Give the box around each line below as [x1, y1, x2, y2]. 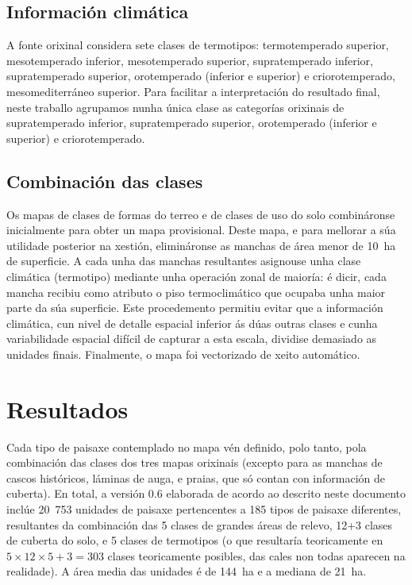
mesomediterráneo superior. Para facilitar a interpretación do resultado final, [6, 83, 380, 99]
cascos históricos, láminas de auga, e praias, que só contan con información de [6, 469, 386, 486]
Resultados [6, 392, 129, 425]
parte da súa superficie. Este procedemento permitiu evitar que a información [6, 299, 383, 316]
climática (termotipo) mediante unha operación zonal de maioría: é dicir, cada [6, 267, 387, 284]
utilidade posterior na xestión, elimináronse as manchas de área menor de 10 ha [6, 237, 396, 253]
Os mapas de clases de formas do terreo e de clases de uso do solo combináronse [6, 206, 395, 222]
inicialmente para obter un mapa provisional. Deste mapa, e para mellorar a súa [6, 221, 396, 238]
